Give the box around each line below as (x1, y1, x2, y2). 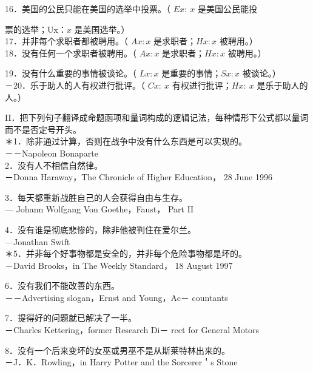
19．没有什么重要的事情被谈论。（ (5, 67, 136, 79)
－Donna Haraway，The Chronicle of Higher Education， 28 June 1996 (5, 171, 272, 183)
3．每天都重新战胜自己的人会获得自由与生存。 (5, 191, 187, 203)
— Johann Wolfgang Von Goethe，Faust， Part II (5, 203, 194, 215)
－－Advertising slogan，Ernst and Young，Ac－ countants (5, 291, 228, 303)
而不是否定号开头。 (5, 123, 81, 135)
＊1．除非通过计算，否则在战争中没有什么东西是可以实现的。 (5, 135, 247, 147)
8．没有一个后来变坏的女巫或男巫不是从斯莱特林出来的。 (5, 343, 230, 356)
